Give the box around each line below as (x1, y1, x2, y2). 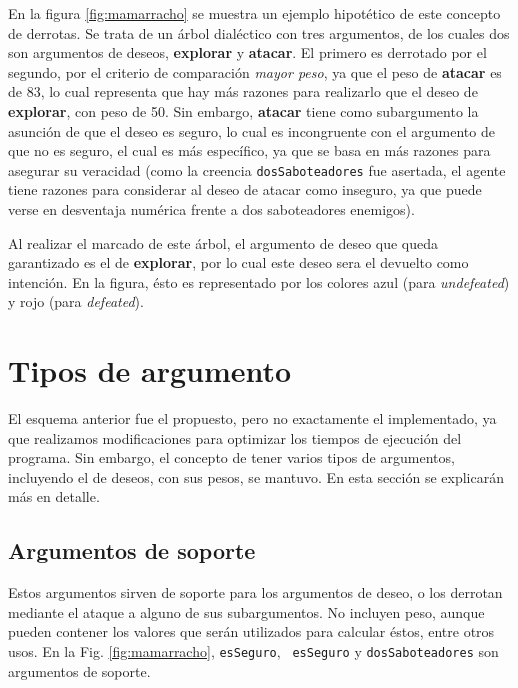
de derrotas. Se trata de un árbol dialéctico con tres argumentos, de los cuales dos (8, 22, 510, 43)
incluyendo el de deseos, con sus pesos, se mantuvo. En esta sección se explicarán (8, 466, 504, 487)
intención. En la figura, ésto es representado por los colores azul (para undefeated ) (8, 271, 510, 292)
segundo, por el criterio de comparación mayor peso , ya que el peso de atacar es (8, 61, 502, 82)
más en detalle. (8, 486, 100, 507)
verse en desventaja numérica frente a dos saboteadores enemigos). (8, 199, 415, 219)
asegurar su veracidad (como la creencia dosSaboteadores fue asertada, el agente (8, 159, 506, 180)
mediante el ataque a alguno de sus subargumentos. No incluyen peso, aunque (8, 601, 485, 622)
